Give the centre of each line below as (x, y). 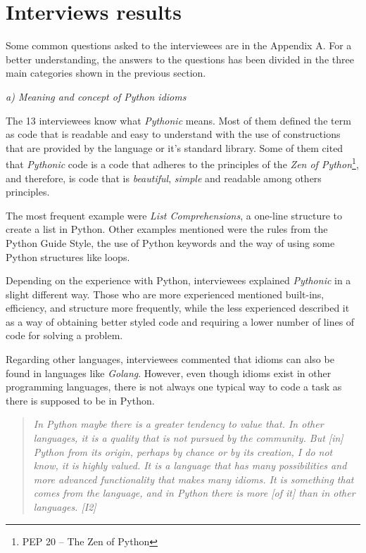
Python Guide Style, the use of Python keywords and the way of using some (170, 242)
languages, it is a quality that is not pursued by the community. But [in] (188, 438)
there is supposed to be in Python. (80, 400)
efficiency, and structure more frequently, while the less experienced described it (178, 308)
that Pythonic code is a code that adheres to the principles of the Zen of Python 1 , (182, 163)
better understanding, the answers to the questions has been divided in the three (180, 59)
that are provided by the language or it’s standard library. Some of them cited (175, 147)
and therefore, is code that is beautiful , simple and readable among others (164, 178)
